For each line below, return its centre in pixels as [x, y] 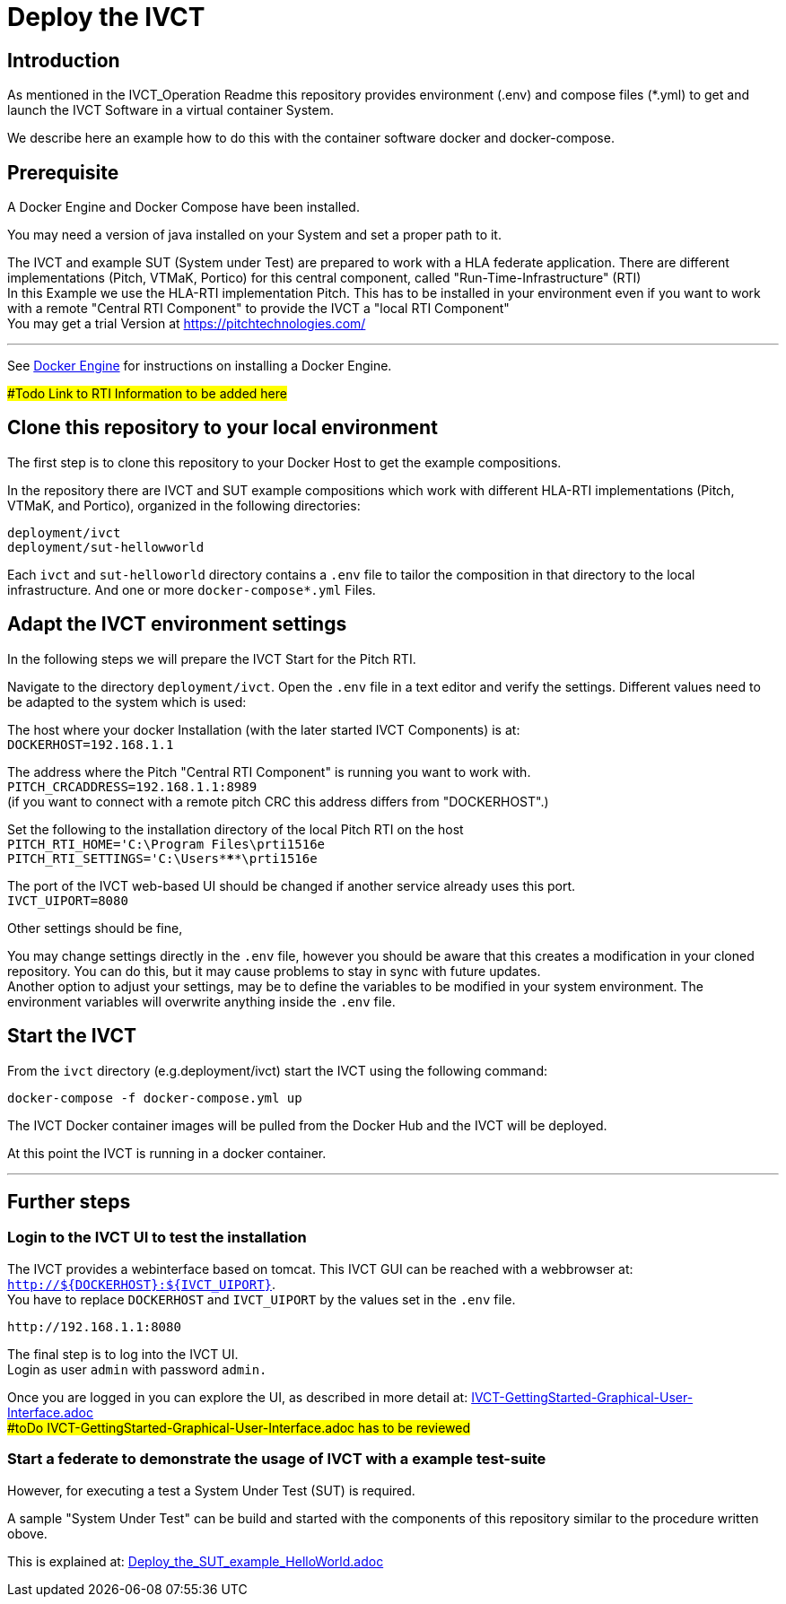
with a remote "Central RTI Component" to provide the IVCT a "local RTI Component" [258, 309]
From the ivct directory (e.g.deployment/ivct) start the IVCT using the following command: [277, 1070]
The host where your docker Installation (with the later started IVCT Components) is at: [264, 729]
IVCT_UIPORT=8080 [68, 900]
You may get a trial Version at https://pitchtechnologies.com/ [187, 324]
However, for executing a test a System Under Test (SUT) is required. [211, 1490]
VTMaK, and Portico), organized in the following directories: [184, 505]
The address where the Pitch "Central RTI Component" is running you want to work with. [269, 771]
